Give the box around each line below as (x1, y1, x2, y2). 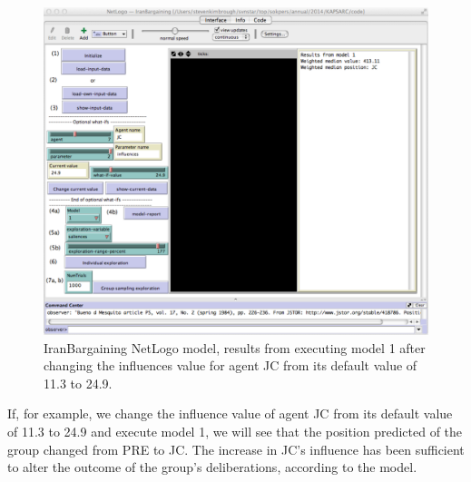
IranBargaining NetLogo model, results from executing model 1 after (44, 338, 426, 357)
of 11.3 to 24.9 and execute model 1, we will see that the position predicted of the (7, 422, 463, 441)
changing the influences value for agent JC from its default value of (44, 356, 417, 375)
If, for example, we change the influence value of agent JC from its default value (7, 404, 453, 423)
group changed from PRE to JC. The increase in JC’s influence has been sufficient (7, 439, 465, 458)
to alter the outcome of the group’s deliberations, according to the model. (7, 457, 417, 477)
